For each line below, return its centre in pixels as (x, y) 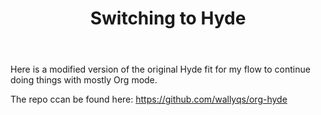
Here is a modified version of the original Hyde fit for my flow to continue (160, 69)
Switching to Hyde (168, 18)
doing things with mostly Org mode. (84, 80)
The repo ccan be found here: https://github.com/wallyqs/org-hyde (149, 99)
